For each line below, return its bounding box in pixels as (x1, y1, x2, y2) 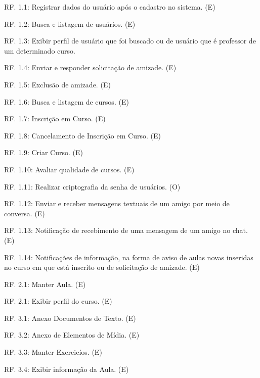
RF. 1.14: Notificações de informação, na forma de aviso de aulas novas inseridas (4, 252, 253, 262)
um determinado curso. (4, 45, 75, 56)
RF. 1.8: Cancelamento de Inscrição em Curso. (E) (4, 130, 161, 140)
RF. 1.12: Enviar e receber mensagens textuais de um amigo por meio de (4, 198, 230, 209)
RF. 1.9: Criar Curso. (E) (4, 147, 83, 158)
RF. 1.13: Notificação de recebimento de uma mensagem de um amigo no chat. (4, 225, 248, 235)
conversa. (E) (4, 208, 45, 218)
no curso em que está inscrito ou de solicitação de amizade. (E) (4, 262, 200, 272)
